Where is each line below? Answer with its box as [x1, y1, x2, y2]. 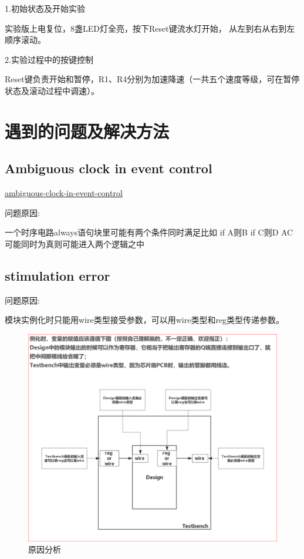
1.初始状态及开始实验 [5, 2, 85, 14]
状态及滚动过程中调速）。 [5, 84, 99, 96]
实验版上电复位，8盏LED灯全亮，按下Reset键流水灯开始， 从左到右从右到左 [5, 22, 295, 34]
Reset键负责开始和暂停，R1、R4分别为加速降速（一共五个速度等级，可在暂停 [5, 73, 300, 85]
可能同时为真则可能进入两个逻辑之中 [5, 237, 144, 250]
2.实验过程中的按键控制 [5, 53, 93, 65]
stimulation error [5, 266, 110, 284]
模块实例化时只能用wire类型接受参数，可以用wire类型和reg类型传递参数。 [5, 314, 285, 326]
